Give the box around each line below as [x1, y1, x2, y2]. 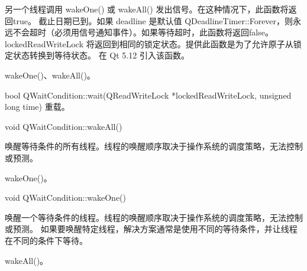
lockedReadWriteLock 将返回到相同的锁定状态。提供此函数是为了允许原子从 [5, 37, 293, 50]
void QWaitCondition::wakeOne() [5, 191, 126, 204]
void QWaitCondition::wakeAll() [5, 120, 122, 132]
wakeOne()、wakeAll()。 [5, 68, 95, 81]
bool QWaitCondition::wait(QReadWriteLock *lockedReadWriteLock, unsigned [5, 89, 292, 101]
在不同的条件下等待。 [5, 234, 88, 246]
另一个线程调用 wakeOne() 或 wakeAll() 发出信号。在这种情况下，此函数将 [5, 3, 289, 15]
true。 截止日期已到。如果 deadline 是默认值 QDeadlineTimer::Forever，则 [12, 14, 293, 27]
